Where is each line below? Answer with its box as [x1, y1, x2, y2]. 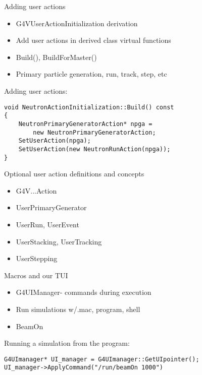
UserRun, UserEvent [16, 219, 79, 229]
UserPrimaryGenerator [16, 202, 87, 213]
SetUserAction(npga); [18, 137, 91, 145]
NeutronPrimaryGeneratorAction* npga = [18, 120, 153, 128]
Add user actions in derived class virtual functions [16, 35, 171, 45]
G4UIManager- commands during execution [16, 287, 151, 297]
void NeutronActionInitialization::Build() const [4, 103, 174, 111]
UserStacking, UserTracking [16, 236, 102, 246]
